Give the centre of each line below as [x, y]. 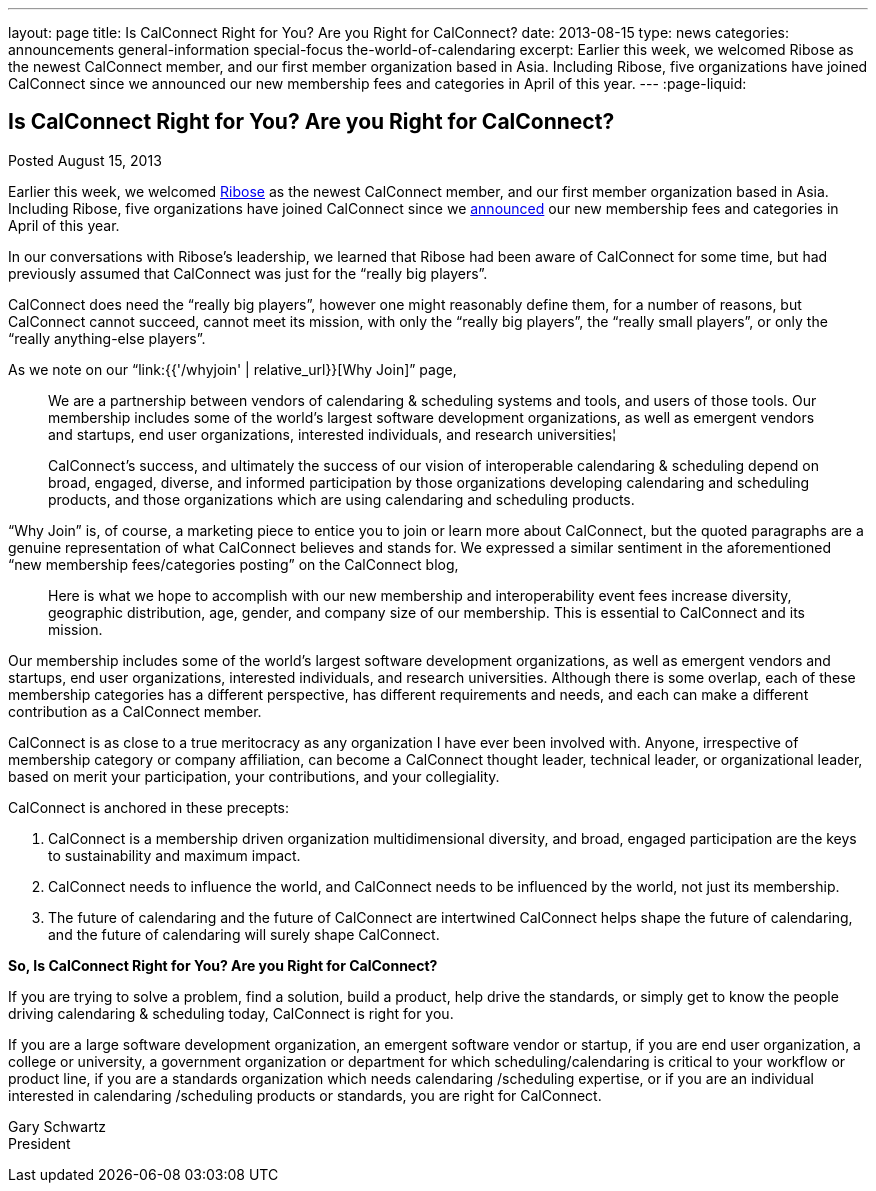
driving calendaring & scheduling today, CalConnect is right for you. [231, 1013]
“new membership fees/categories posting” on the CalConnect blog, [233, 564]
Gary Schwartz [57, 1126]
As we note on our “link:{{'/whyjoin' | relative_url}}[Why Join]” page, [232, 369]
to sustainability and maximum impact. [174, 855]
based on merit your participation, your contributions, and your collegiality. [254, 776]
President [39, 1143]
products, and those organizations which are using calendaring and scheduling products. [341, 499]
